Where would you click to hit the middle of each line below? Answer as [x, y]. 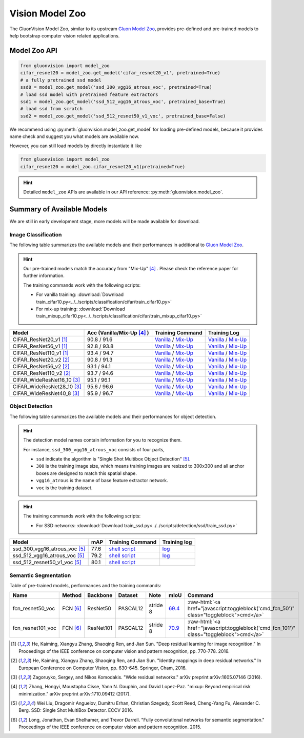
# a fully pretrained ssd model [61, 80]
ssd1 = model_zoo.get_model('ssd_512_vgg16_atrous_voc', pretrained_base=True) [123, 102]
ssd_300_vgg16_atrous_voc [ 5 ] [49, 549]
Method [72, 595]
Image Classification [36, 234]
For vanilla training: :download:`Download [80, 294]
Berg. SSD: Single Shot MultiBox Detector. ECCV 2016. [76, 710]
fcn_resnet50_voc [34, 609]
